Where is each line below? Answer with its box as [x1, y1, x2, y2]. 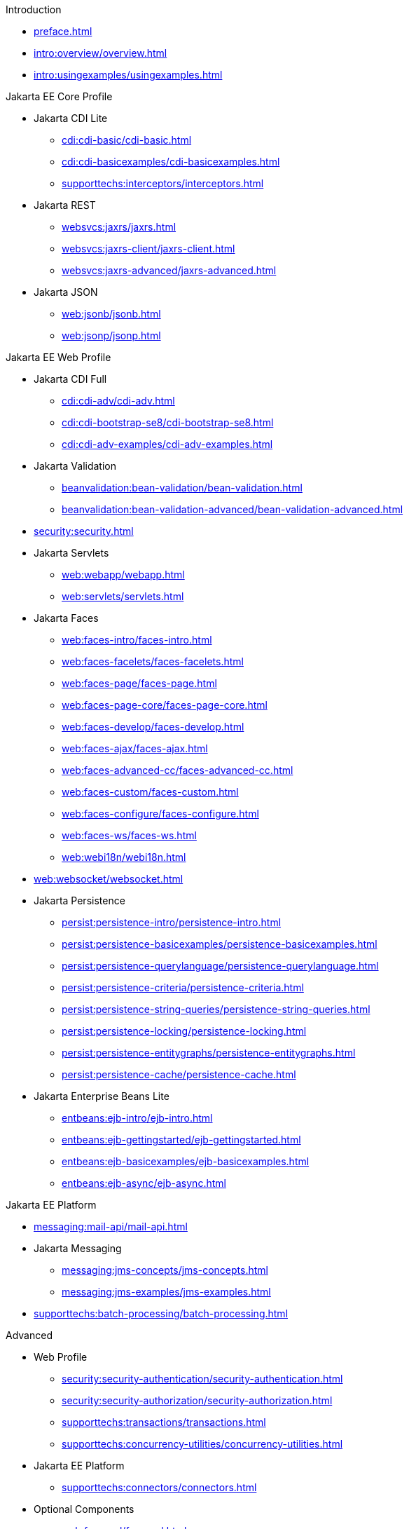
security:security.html [34, 525, 134, 537]
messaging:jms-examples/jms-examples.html [62, 1286, 271, 1298]
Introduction [6, 4, 62, 15]
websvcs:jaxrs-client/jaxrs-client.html [62, 243, 235, 254]
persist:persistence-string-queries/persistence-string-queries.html [62, 1003, 370, 1015]
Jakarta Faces [34, 612, 99, 624]
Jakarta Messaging [34, 1242, 122, 1254]
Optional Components [34, 1503, 134, 1515]
